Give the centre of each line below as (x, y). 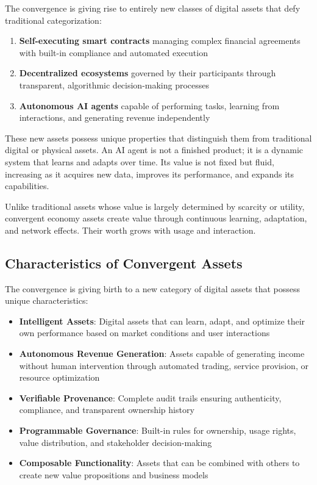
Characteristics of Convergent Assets (124, 263)
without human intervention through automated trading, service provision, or (164, 365)
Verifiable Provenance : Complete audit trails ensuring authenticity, (150, 397)
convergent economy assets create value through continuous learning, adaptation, (156, 218)
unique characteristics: (47, 300)
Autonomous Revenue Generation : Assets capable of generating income (162, 354)
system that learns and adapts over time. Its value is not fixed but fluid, (140, 161)
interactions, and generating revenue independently (115, 117)
